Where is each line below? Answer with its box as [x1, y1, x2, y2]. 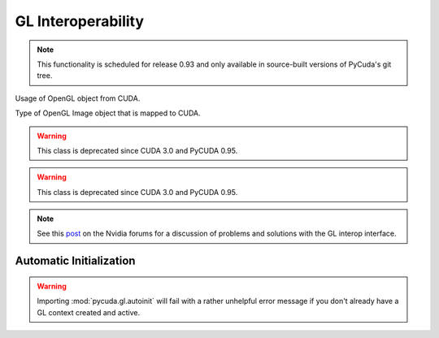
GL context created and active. [37, 307, 141, 317]
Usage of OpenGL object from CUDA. [15, 93, 141, 103]
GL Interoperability [15, 12, 145, 30]
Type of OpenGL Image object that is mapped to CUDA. [15, 108, 201, 118]
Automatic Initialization [15, 254, 136, 268]
